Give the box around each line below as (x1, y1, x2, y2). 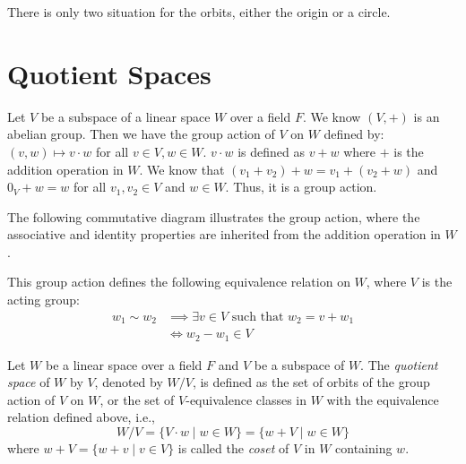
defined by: (324, 125, 384, 143)
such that (231, 310, 284, 323)
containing (335, 439, 393, 457)
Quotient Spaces (7, 55, 211, 91)
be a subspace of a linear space (40, 107, 211, 125)
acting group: (7, 290, 80, 309)
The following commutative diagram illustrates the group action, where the (7, 207, 420, 226)
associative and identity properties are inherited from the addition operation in (7, 225, 441, 244)
